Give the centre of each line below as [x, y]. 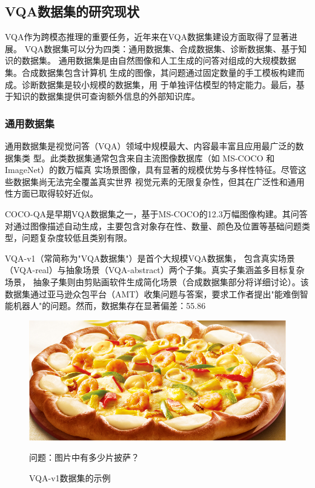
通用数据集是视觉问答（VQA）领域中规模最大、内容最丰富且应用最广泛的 [150, 145]
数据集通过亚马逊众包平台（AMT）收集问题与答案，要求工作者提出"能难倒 [152, 293]
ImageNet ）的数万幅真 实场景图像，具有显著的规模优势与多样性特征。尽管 [151, 170]
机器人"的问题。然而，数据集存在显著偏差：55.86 [109, 306]
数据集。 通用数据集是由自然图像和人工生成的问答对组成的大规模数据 [159, 60]
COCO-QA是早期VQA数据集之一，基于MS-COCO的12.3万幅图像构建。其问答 [156, 213]
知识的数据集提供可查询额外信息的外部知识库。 [106, 96]
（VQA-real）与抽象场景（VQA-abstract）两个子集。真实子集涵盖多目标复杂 [155, 270]
